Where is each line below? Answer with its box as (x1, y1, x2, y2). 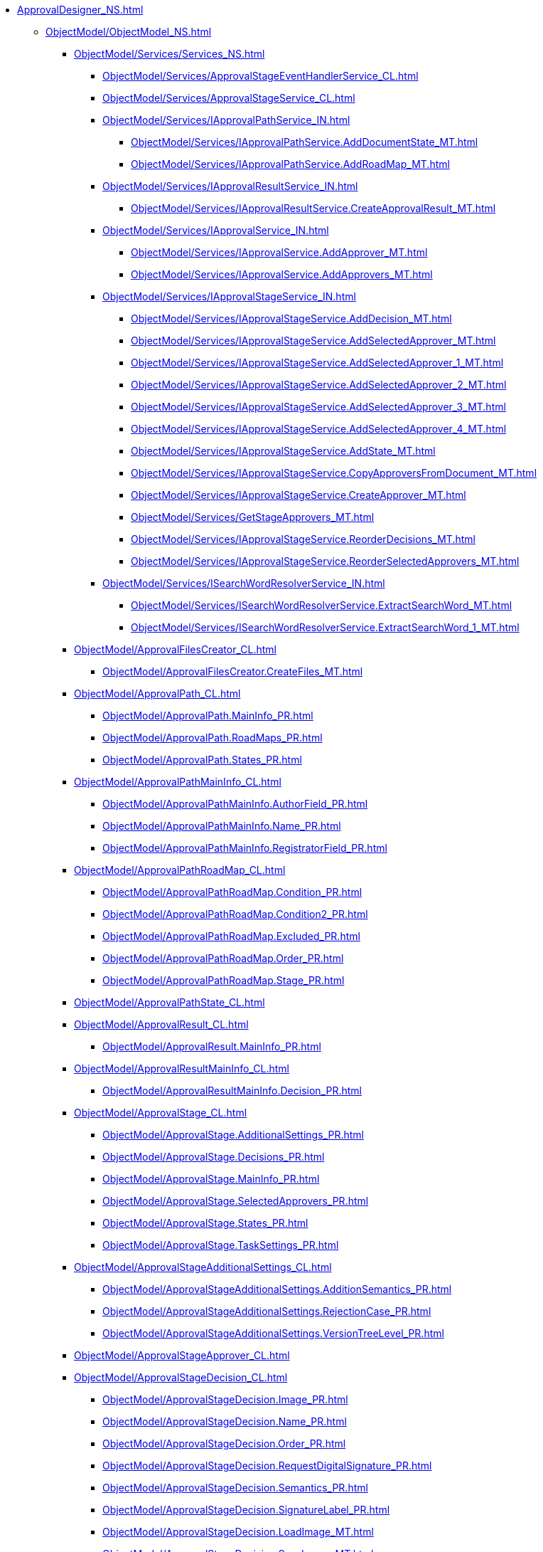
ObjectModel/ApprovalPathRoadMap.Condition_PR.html (102, 886, 362, 898)
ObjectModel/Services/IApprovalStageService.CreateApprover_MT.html (131, 489, 466, 501)
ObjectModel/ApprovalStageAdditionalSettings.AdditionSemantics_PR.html (102, 1283, 452, 1295)
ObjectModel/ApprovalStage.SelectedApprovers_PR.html (102, 1195, 369, 1207)
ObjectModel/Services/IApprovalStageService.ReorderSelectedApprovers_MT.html (131, 555, 520, 567)
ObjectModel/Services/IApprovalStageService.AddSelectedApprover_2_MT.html (131, 379, 507, 391)
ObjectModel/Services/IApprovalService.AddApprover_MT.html (131, 246, 428, 258)
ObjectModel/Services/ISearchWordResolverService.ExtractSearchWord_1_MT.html (131, 621, 520, 633)
